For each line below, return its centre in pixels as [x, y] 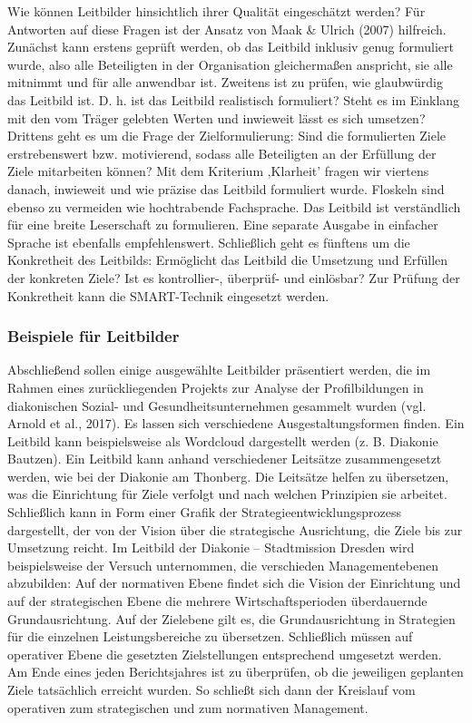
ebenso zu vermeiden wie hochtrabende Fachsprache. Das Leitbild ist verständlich [234, 206]
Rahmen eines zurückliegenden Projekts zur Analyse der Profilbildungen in [216, 387]
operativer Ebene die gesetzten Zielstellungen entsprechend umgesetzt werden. [225, 654]
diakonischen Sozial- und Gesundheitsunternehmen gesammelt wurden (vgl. [217, 405]
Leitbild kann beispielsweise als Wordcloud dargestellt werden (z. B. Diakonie [223, 440]
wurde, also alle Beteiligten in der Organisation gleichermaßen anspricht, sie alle [230, 64]
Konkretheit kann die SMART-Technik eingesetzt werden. [168, 295]
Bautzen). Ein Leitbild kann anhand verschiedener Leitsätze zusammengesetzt [225, 459]
